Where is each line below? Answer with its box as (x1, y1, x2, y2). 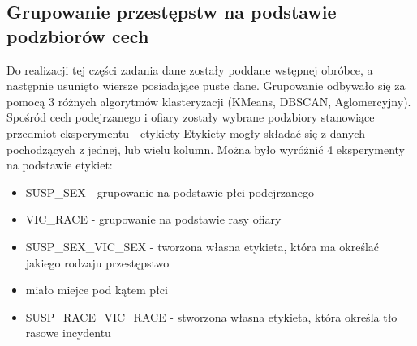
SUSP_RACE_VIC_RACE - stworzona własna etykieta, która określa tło (25, 308, 398, 325)
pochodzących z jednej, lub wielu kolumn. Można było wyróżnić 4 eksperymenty (6, 140, 405, 157)
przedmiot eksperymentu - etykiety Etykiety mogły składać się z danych (6, 124, 365, 141)
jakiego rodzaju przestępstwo (25, 254, 170, 271)
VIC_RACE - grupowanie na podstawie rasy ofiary (25, 211, 282, 228)
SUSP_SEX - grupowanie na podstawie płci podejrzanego (25, 183, 315, 200)
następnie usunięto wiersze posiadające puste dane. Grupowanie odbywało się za (6, 77, 406, 94)
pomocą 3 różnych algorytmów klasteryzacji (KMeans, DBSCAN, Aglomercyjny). (6, 92, 411, 109)
